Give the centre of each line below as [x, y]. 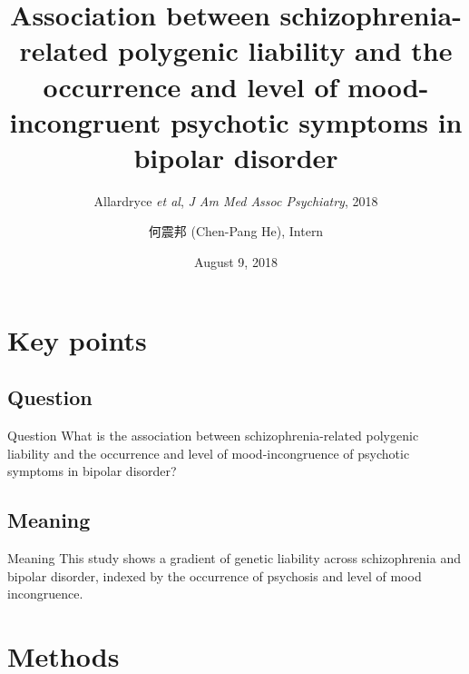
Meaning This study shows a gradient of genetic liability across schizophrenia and [234, 558]
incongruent [85, 121]
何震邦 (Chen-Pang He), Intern [236, 231]
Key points [77, 339]
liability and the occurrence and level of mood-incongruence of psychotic [209, 453]
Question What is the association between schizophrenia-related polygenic [213, 436]
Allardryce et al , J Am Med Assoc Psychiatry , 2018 [236, 200]
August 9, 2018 [236, 262]
